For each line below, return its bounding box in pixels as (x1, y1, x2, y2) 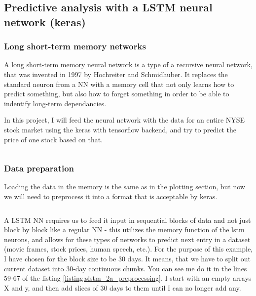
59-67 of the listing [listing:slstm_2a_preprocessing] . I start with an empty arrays (4, 273, 252, 283)
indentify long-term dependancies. (4, 98, 107, 108)
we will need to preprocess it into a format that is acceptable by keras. (4, 191, 218, 201)
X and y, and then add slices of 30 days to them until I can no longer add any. (4, 282, 241, 293)
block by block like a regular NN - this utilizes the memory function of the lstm (4, 224, 245, 235)
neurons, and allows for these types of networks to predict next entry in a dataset (4, 234, 251, 244)
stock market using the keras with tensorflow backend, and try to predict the (4, 124, 237, 134)
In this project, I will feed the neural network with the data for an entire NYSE (4, 115, 245, 125)
